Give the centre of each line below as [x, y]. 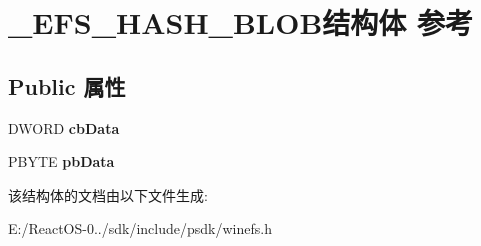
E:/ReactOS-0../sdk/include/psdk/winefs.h [140, 228]
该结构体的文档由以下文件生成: [108, 194]
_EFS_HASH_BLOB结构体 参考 [241, 22]
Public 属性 [67, 85]
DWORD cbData [64, 127]
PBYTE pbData [61, 161]
